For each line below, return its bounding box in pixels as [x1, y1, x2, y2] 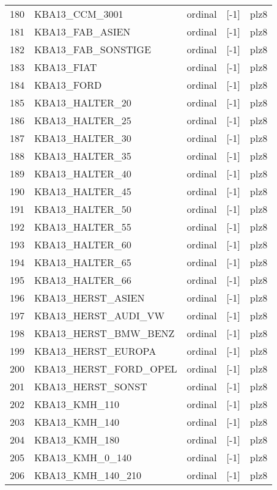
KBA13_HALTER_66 [34, 273, 131, 287]
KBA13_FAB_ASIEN [34, 24, 131, 39]
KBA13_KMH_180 [34, 432, 119, 447]
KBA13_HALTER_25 [34, 113, 131, 127]
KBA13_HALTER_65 [34, 255, 131, 269]
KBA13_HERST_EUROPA [34, 344, 157, 358]
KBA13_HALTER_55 [34, 220, 131, 234]
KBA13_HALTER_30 [34, 131, 131, 145]
